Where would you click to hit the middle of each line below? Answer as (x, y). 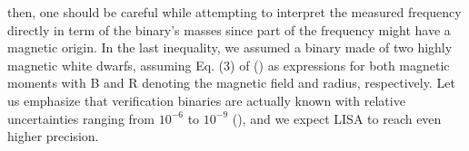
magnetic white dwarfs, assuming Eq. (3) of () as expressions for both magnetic (229, 65)
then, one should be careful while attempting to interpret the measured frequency (234, 12)
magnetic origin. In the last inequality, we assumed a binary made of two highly (230, 47)
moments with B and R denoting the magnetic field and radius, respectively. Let (231, 83)
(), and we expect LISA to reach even (337, 118)
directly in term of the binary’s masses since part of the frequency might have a (229, 29)
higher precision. (53, 136)
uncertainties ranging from (81, 118)
